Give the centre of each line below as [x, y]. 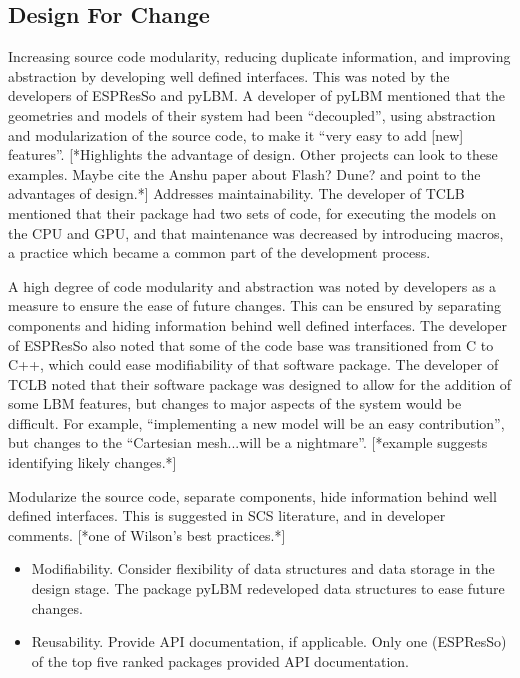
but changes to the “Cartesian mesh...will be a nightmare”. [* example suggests [248, 442]
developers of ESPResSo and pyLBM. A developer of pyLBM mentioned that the [257, 95]
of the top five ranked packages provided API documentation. [220, 660]
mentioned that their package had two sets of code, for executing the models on [252, 212]
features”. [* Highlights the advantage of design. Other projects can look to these [253, 154]
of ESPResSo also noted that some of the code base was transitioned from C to [251, 344]
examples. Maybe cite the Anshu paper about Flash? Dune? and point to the [244, 173]
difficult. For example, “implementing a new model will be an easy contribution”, [256, 422]
